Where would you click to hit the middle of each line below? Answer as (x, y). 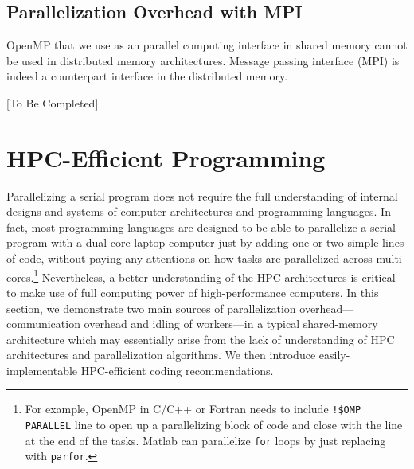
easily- (334, 355)
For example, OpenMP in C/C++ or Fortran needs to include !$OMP (193, 409)
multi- (391, 258)
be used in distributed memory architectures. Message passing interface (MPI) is (203, 60)
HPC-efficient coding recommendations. (177, 370)
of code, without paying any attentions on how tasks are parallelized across (189, 258)
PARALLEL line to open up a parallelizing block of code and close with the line (214, 425)
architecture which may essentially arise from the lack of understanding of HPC (201, 339)
